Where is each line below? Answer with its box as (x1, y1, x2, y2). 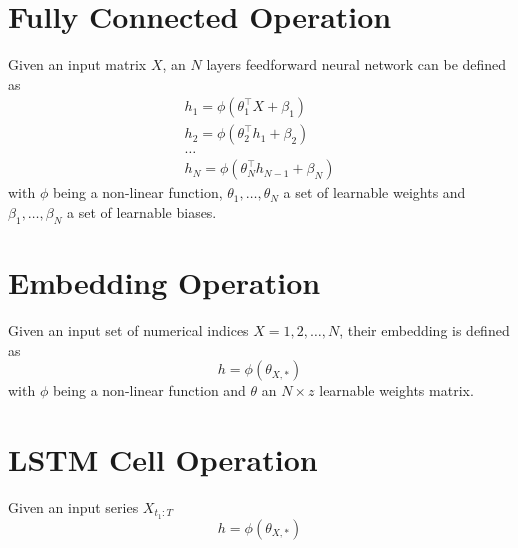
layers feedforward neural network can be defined (206, 54, 507, 75)
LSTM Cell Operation (8, 438, 318, 479)
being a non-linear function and (52, 380, 246, 401)
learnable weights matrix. (319, 380, 474, 401)
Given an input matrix (8, 54, 147, 75)
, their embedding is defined (339, 319, 510, 340)
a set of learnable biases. (67, 202, 217, 223)
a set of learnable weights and (283, 182, 466, 203)
